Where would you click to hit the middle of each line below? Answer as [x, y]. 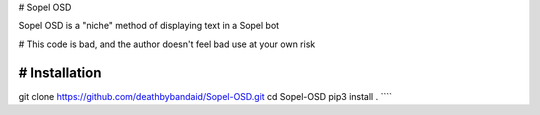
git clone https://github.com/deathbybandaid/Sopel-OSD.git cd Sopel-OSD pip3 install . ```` [205, 96]
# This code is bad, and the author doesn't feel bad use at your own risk [167, 44]
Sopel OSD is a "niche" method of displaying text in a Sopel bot [149, 26]
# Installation [60, 72]
